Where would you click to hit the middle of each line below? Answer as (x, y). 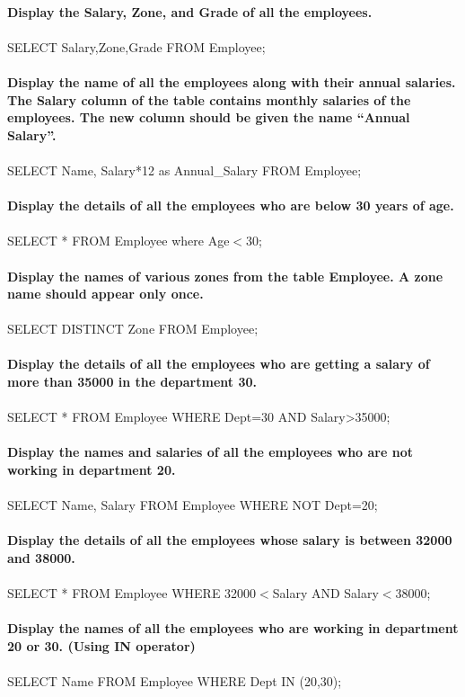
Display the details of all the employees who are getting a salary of (219, 364)
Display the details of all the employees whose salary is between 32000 (230, 540)
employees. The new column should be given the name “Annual (209, 117)
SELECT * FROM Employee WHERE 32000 (132, 593)
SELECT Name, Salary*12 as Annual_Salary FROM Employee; (184, 170)
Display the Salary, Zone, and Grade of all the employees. (190, 11)
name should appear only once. (105, 294)
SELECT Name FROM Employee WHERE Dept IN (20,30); (175, 681)
